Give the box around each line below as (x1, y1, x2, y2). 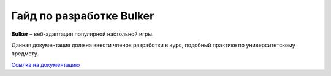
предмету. (11, 50, 39, 57)
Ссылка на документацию (11, 61, 80, 68)
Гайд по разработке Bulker (11, 9, 154, 22)
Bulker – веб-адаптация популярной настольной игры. (11, 30, 154, 38)
